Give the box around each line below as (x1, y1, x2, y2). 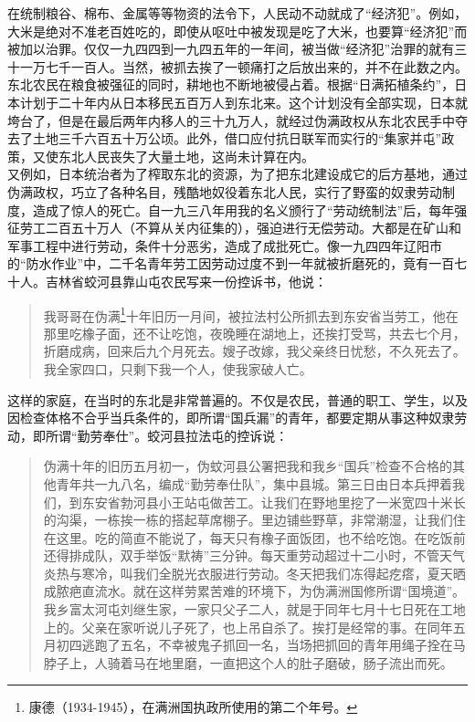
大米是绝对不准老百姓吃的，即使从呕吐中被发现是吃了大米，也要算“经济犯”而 (7, 21, 468, 40)
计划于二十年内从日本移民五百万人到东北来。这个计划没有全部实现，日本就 (19, 92, 468, 111)
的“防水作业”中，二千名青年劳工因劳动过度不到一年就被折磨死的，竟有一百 (7, 254, 455, 273)
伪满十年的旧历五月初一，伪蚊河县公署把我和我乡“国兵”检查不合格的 (43, 456, 453, 476)
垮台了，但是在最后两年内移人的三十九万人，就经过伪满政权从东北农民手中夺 (7, 110, 468, 130)
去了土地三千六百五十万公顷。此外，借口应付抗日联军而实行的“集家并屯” (7, 129, 442, 148)
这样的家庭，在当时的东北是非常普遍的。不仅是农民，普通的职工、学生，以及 (7, 390, 468, 409)
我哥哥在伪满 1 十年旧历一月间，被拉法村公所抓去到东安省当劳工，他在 (43, 303, 459, 325)
